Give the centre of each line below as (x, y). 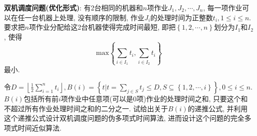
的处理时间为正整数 (182, 17)
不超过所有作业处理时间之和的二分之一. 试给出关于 (86, 108)
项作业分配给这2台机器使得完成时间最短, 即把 (102, 27)
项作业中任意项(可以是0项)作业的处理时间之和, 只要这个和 (154, 98)
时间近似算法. (39, 127)
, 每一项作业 (223, 7)
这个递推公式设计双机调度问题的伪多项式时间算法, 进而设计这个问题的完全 (124, 118)
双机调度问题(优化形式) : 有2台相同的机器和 (74, 7)
